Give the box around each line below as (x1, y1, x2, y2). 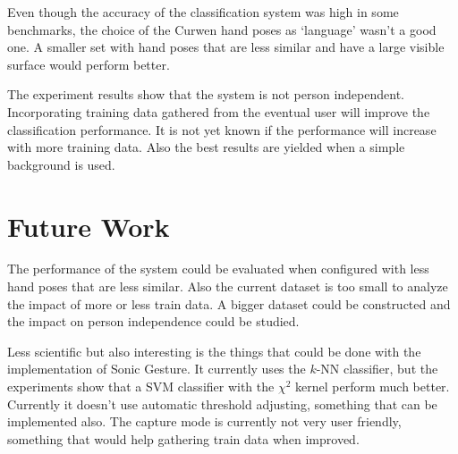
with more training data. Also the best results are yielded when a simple (7, 138, 405, 156)
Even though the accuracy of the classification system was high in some (7, 3, 399, 21)
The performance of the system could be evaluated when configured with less (7, 259, 429, 278)
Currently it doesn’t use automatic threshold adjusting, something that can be (7, 394, 437, 413)
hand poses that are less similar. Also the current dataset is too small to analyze (7, 277, 448, 296)
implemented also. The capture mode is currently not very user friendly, (7, 412, 402, 431)
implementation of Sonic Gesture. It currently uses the (7, 359, 306, 378)
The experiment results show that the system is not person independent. (7, 85, 404, 104)
